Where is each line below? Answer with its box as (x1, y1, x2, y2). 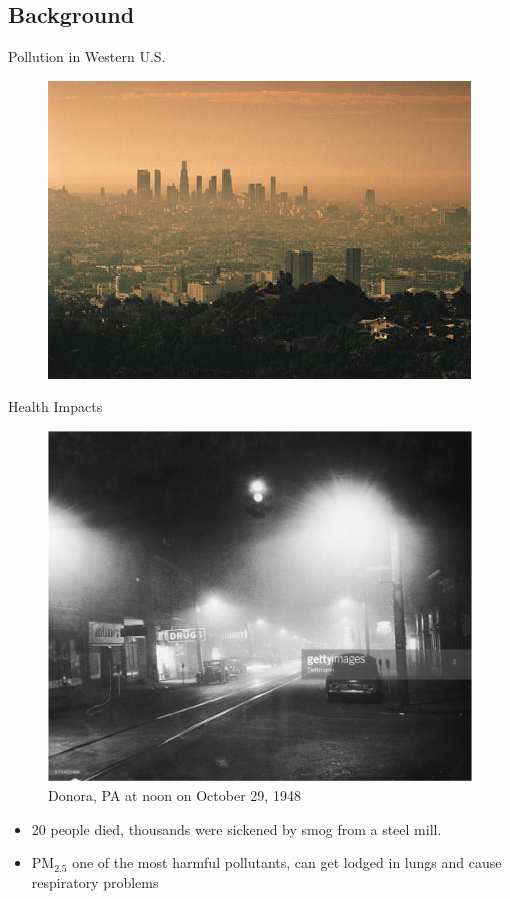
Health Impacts (8, 396, 103, 417)
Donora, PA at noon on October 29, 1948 (48, 785, 301, 806)
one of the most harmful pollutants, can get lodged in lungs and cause (72, 852, 502, 873)
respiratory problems (31, 871, 159, 892)
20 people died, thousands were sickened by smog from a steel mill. (31, 818, 442, 839)
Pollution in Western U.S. (8, 46, 166, 67)
